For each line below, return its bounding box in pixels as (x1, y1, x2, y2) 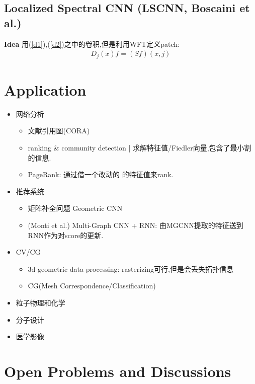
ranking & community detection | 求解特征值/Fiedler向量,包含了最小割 (28, 142, 251, 152)
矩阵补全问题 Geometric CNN (28, 203, 123, 213)
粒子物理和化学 (16, 297, 65, 308)
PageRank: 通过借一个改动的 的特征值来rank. (28, 169, 174, 180)
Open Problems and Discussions (4, 360, 231, 381)
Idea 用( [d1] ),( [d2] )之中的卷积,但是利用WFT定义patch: (4, 38, 180, 49)
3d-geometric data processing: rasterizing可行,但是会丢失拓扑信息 (28, 263, 233, 274)
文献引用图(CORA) (28, 125, 90, 136)
